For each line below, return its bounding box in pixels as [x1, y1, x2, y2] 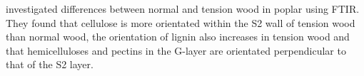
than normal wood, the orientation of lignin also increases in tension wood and [6, 29, 350, 44]
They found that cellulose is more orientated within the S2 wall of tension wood [6, 15, 355, 30]
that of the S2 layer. [6, 57, 93, 72]
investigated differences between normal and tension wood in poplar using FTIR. [6, 1, 360, 16]
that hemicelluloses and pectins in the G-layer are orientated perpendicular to [6, 43, 346, 58]
